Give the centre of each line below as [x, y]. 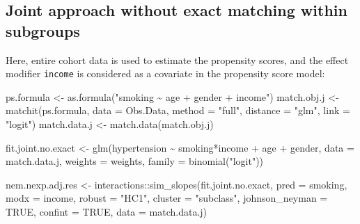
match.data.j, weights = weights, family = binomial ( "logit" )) [135, 161]
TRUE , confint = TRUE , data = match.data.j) [107, 211]
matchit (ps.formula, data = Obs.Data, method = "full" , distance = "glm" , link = [178, 110]
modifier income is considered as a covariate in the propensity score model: [165, 73]
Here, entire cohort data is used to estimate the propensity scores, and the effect [177, 59]
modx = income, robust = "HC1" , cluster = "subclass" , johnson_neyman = [167, 198]
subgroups [43, 30]
